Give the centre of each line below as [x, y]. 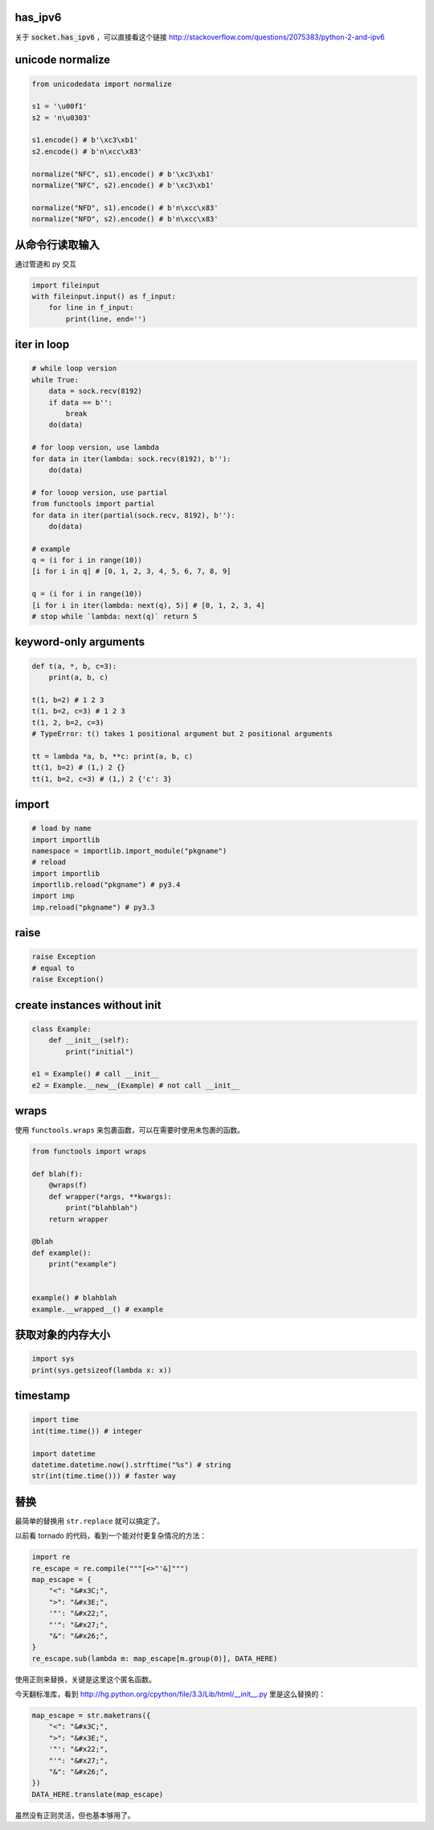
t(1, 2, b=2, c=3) [68, 722]
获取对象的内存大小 [62, 1335]
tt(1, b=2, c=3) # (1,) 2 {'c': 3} [102, 779]
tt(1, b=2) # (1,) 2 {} [79, 768]
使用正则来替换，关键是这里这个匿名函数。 [85, 1679]
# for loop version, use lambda [96, 448]
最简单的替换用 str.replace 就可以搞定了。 [90, 1521]
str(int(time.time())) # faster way [104, 1476]
